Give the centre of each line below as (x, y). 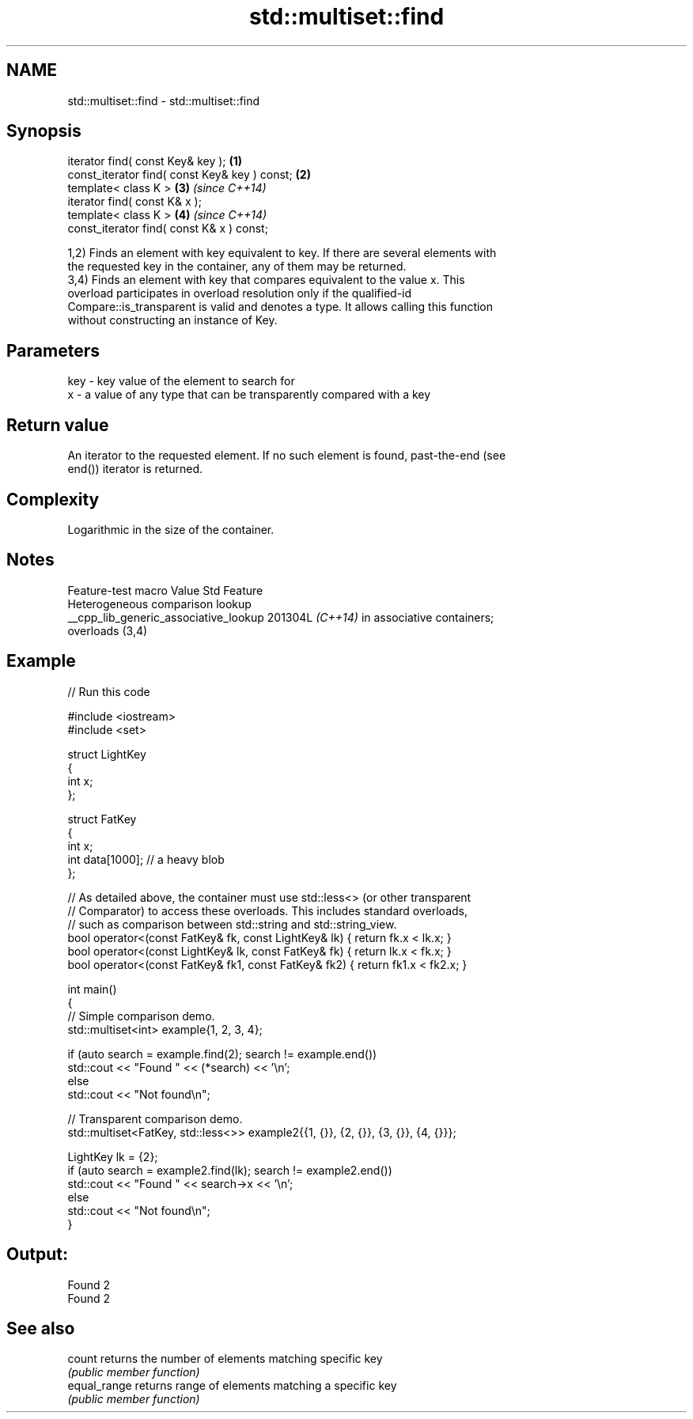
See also (41, 1328)
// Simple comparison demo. (141, 1016)
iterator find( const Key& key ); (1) (155, 161)
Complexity (53, 499)
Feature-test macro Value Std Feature (165, 590)
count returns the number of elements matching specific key (225, 1359)
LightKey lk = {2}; (113, 1156)
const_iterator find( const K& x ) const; (168, 229)
